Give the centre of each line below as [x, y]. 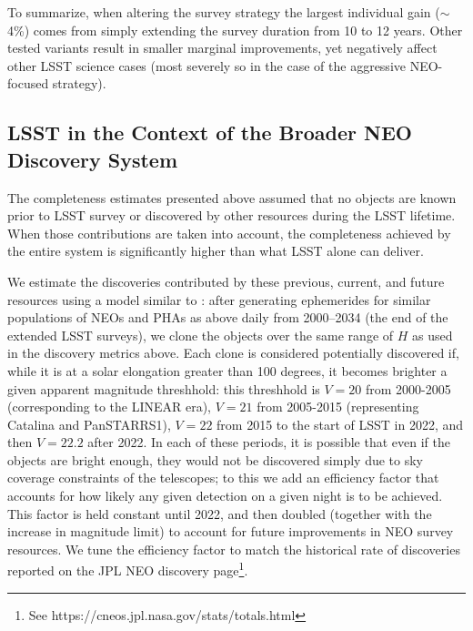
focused [28, 83]
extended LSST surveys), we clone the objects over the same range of [201, 335]
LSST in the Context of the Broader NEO [210, 132]
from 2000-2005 [408, 388]
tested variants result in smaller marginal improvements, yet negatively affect [222, 48]
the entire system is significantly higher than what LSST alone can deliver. [216, 251]
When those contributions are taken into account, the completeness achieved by [229, 233]
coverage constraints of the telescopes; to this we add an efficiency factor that [223, 478]
